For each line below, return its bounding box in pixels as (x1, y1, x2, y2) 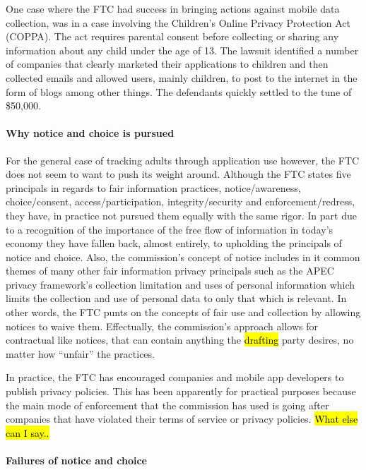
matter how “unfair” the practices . (6, 346, 155, 361)
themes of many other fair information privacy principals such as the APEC (6, 263, 334, 278)
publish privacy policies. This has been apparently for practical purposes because (6, 384, 356, 399)
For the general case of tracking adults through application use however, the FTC (6, 152, 360, 167)
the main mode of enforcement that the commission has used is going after (6, 397, 329, 412)
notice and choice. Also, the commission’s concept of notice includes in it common (6, 249, 360, 264)
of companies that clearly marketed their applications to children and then (6, 56, 329, 71)
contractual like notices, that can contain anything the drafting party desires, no (6, 332, 354, 347)
